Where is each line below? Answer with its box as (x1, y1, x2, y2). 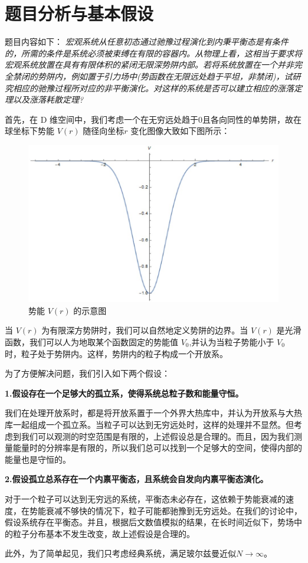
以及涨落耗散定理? (12, 93, 84, 106)
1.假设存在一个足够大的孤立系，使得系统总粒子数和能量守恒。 (5, 387, 244, 399)
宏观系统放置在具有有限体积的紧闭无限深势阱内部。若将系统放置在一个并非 (5, 58, 294, 71)
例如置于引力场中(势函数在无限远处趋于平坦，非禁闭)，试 (70, 70, 293, 82)
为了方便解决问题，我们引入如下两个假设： (5, 367, 170, 379)
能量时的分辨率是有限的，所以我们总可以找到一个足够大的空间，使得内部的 (12, 441, 302, 454)
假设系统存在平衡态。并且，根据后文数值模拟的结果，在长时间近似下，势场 (5, 516, 294, 528)
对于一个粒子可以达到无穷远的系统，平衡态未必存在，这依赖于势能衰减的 (5, 492, 286, 505)
